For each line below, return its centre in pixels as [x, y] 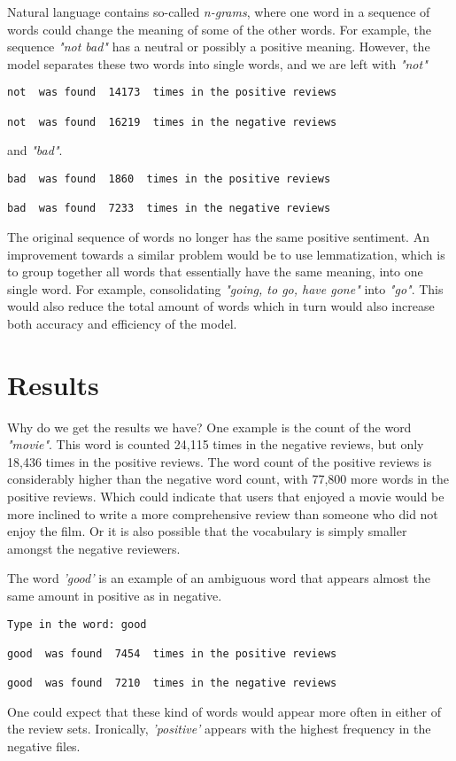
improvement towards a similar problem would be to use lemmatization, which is [226, 254]
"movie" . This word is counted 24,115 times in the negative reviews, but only [216, 444]
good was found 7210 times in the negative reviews [172, 683]
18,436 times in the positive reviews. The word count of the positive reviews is [220, 461]
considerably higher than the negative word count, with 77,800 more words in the [228, 479]
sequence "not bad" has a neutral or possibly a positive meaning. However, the [219, 47]
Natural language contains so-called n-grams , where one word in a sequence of [219, 12]
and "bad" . [35, 150]
